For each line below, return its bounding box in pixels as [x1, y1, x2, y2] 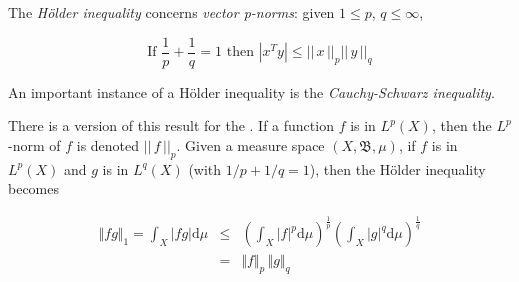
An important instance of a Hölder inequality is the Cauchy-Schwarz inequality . [8, 81, 495, 102]
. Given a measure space [176, 134, 325, 155]
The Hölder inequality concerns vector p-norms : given [8, 2, 335, 22]
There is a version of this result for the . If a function [8, 115, 334, 136]
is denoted [76, 134, 140, 155]
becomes [8, 178, 60, 199]
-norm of [8, 134, 61, 155]
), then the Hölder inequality [309, 158, 486, 179]
